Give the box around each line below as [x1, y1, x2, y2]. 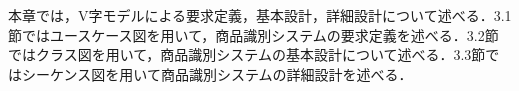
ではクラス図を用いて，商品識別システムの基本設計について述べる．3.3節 [8, 44, 486, 65]
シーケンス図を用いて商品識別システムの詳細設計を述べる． [21, 63, 413, 84]
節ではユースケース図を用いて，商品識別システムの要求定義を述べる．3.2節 [8, 24, 499, 45]
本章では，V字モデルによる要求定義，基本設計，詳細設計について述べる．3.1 [8, 5, 512, 25]
